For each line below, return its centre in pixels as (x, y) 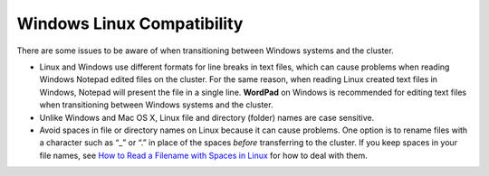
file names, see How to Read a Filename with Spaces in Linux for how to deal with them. (204, 155)
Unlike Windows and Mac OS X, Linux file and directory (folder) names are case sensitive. (207, 117)
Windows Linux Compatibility (130, 23)
